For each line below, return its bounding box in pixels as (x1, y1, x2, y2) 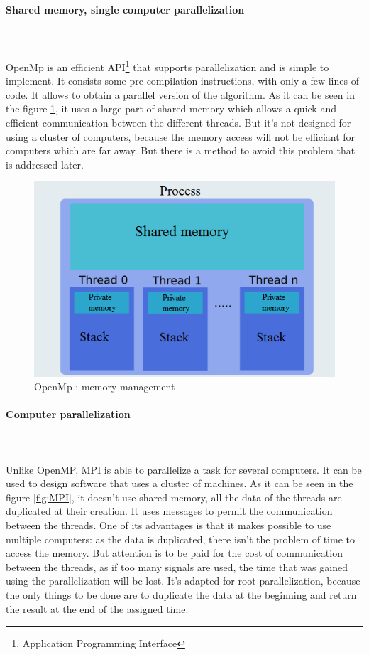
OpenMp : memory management (34, 379, 175, 394)
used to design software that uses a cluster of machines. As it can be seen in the (6, 476, 353, 491)
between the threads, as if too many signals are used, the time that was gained (6, 559, 348, 574)
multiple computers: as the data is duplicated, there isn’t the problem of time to (6, 531, 355, 546)
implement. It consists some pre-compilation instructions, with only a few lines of (6, 73, 359, 88)
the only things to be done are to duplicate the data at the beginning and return (6, 587, 357, 602)
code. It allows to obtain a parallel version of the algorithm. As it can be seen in (6, 87, 355, 102)
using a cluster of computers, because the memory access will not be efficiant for (6, 129, 356, 144)
